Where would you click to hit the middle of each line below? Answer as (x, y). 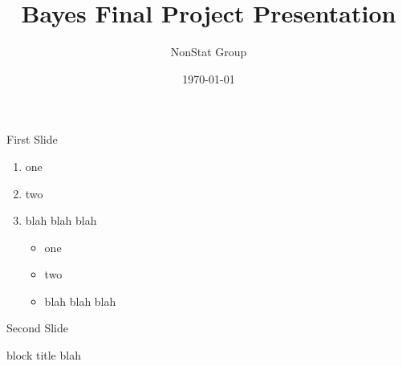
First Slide (32, 139)
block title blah (44, 355)
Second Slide (38, 328)
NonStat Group (209, 52)
